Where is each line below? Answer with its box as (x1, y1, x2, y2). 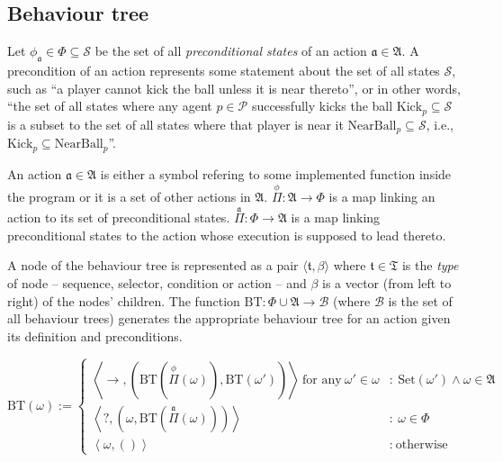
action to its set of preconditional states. (7, 208, 230, 227)
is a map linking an (328, 187, 436, 206)
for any (302, 373, 342, 386)
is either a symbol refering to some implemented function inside (100, 164, 452, 183)
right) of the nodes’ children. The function (7, 291, 240, 310)
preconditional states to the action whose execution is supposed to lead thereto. (7, 225, 446, 244)
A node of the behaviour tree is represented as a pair (7, 256, 299, 275)
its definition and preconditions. (7, 326, 183, 345)
